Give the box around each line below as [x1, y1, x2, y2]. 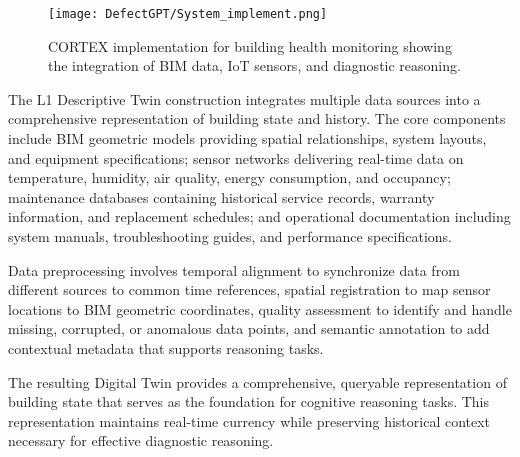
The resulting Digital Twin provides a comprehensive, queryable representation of [8, 371, 507, 392]
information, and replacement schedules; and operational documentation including [8, 206, 511, 227]
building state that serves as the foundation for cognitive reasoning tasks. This [8, 391, 490, 412]
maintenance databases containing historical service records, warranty [8, 186, 435, 207]
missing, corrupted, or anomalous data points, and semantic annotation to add [8, 318, 490, 339]
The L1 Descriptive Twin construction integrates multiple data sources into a [8, 88, 481, 109]
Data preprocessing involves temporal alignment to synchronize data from [8, 259, 460, 280]
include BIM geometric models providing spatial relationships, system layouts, [8, 128, 487, 149]
